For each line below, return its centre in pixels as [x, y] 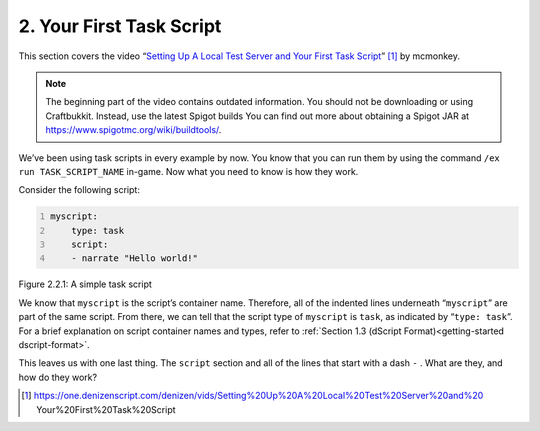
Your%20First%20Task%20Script [106, 409]
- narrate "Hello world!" [135, 258]
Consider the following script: [79, 190]
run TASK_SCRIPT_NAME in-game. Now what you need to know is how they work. [188, 171]
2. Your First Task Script [120, 26]
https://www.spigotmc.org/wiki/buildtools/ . [133, 130]
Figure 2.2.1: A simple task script [85, 284]
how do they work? [58, 377]
